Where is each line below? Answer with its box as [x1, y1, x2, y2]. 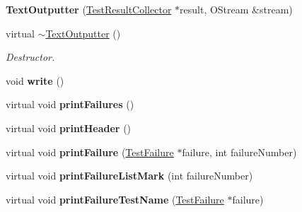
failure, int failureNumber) [182, 144, 297, 159]
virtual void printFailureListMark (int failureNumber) [6, 168, 253, 183]
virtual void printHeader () [6, 120, 132, 135]
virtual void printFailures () [6, 97, 134, 112]
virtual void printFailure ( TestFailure [6, 144, 174, 159]
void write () [6, 73, 64, 88]
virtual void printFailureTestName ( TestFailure [6, 192, 224, 206]
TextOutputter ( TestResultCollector [6, 2, 172, 16]
